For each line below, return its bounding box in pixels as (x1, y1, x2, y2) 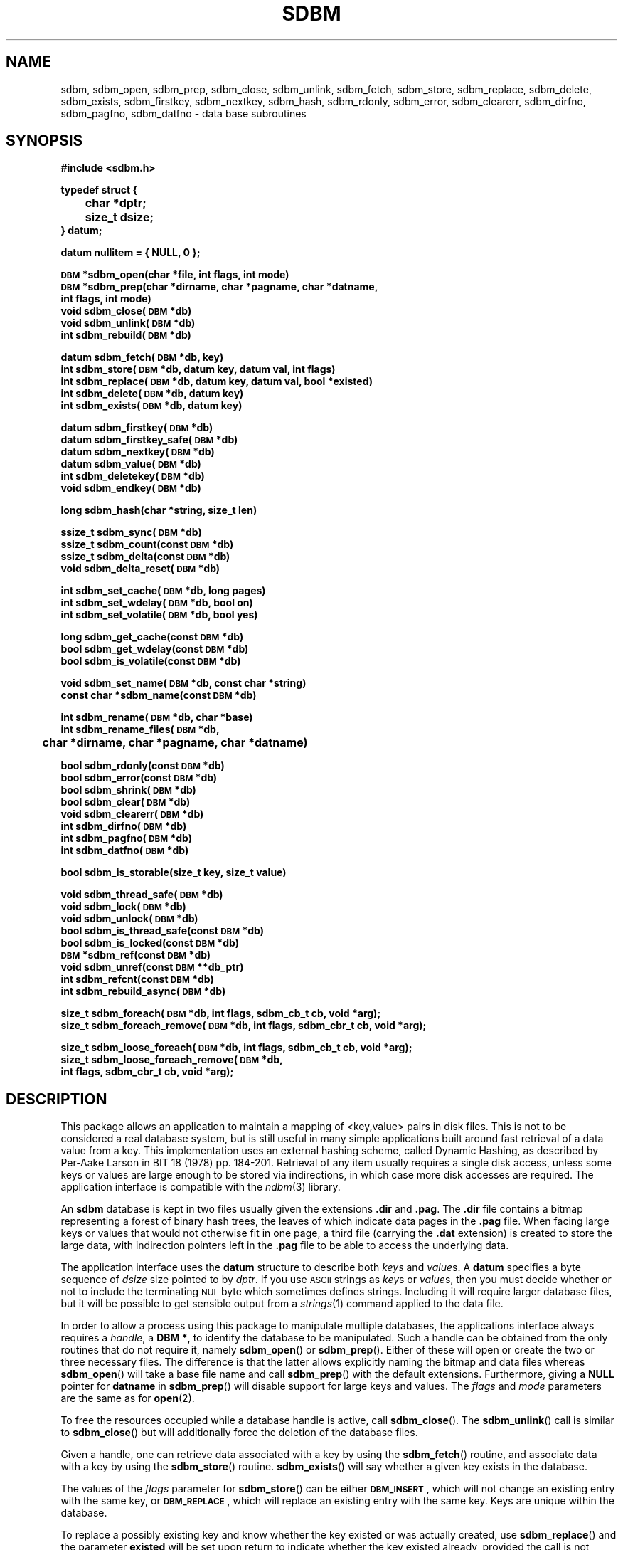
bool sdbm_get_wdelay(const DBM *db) (60, 643, 249, 655)
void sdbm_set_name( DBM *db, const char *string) (60, 677, 307, 690)
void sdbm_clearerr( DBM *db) (60, 808, 204, 821)
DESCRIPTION (6, 1090, 107, 1108)
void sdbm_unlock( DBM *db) (60, 912, 198, 925)
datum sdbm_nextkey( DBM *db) (60, 446, 215, 458)
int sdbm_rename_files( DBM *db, (60, 723, 220, 736)
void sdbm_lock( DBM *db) (60, 900, 186, 913)
